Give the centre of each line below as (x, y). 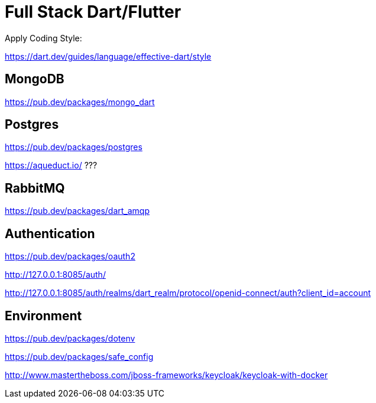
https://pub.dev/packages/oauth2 (70, 256)
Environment (43, 316)
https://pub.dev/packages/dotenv (70, 338)
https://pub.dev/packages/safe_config (79, 356)
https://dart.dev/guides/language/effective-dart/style (108, 56)
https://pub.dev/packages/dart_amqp (77, 211)
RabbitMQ (35, 188)
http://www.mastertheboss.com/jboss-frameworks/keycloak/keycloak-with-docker (166, 375)
